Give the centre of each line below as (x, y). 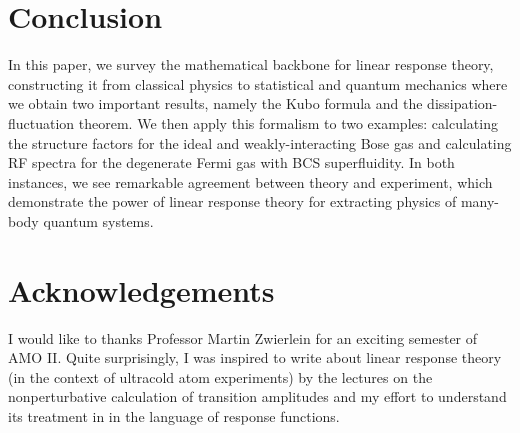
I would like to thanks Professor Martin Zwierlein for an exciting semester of (243, 337)
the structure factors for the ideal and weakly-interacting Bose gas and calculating (260, 142)
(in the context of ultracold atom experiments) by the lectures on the (220, 376)
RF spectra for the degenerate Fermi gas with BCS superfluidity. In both (231, 162)
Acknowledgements (141, 289)
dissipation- (462, 103)
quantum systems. (98, 220)
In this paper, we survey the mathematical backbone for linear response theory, (251, 64)
